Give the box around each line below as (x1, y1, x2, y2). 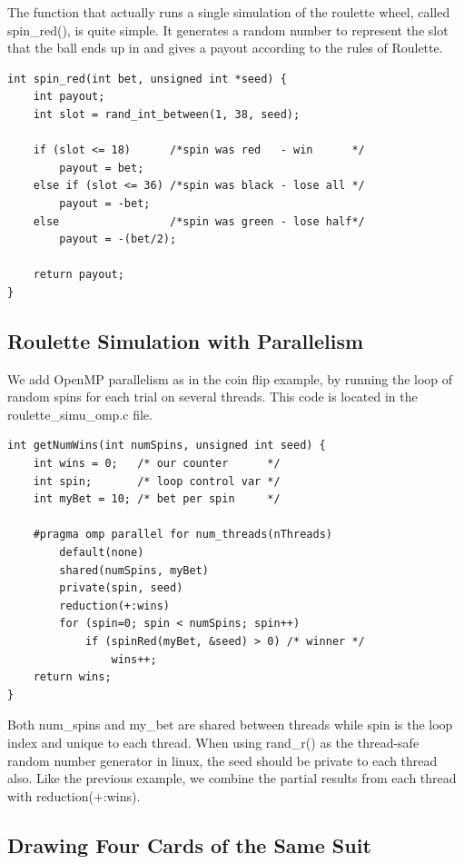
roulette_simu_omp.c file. (7, 404, 153, 423)
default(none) (59, 546, 144, 560)
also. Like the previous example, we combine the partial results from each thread (7, 769, 457, 788)
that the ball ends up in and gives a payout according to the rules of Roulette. (7, 38, 443, 57)
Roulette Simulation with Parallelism (7, 326, 364, 354)
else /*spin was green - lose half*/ (33, 214, 365, 228)
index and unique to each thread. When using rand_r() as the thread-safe (7, 732, 420, 751)
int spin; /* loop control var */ (33, 474, 281, 488)
